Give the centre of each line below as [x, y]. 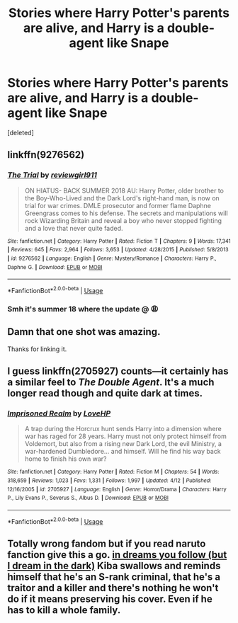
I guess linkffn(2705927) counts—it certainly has [118, 371]
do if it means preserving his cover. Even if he [110, 599]
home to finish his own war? [66, 459]
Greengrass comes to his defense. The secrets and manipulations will [126, 213]
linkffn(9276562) [46, 155]
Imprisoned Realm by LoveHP [59, 413]
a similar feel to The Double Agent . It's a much [111, 383]
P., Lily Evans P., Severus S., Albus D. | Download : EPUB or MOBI [88, 498]
